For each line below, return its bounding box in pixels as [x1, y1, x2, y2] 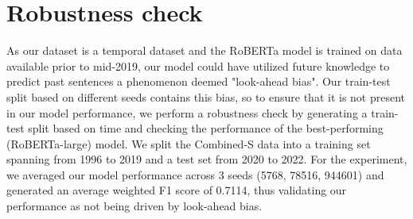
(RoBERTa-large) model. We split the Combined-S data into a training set [6, 135, 371, 152]
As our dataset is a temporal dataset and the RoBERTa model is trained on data [6, 42, 403, 59]
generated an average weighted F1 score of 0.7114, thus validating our [6, 182, 347, 198]
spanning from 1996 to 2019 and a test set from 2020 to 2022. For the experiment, [6, 151, 407, 167]
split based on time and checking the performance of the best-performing [28, 120, 384, 136]
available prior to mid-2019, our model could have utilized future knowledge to [6, 57, 390, 74]
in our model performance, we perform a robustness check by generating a [6, 104, 368, 121]
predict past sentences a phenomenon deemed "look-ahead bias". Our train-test [6, 73, 391, 90]
